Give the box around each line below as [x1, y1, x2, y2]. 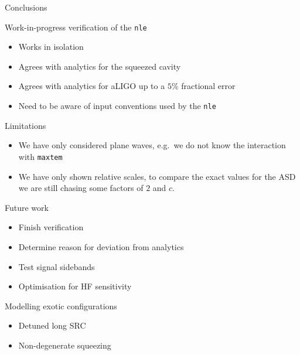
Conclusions [5, 1, 47, 13]
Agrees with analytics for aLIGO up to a [18, 80, 165, 92]
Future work [5, 201, 49, 213]
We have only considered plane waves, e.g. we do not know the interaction [18, 139, 286, 151]
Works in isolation [18, 40, 84, 53]
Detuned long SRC [18, 319, 86, 332]
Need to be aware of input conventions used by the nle [18, 100, 216, 112]
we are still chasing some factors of [18, 182, 144, 194]
